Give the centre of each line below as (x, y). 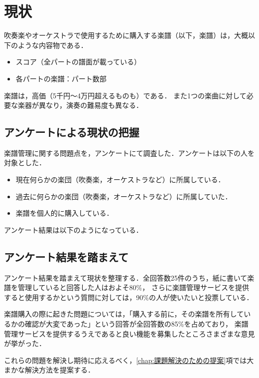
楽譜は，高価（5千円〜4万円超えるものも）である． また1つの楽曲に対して (125, 95)
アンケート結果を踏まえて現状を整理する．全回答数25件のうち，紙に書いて (126, 277)
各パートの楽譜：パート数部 (61, 78)
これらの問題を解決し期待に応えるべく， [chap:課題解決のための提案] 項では (126, 360)
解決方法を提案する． (60, 370)
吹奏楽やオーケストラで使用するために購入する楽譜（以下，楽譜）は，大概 (126, 35)
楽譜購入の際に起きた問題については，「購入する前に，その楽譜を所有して (124, 314)
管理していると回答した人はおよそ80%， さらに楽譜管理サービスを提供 (133, 287)
